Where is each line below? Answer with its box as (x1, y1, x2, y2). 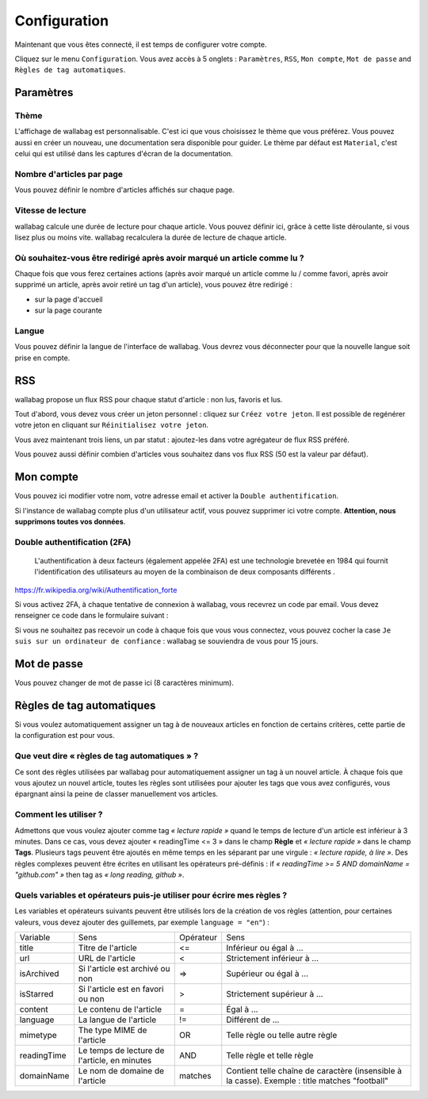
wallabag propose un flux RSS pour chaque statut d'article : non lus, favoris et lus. (14, 394, 283, 404)
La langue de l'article (78, 1014, 157, 1025)
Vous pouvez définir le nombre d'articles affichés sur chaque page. (14, 185, 235, 194)
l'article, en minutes (78, 1055, 152, 1066)
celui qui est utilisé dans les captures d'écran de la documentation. (14, 149, 233, 159)
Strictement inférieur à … (226, 952, 319, 963)
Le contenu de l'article (78, 1004, 162, 1015)
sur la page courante (34, 305, 103, 315)
